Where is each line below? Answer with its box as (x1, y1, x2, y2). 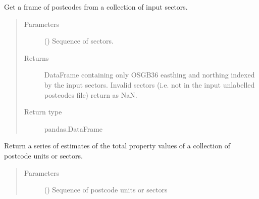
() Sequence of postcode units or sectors (44, 184, 168, 195)
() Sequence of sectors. (44, 35, 114, 46)
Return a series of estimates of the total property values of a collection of (4, 140, 230, 151)
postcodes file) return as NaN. (44, 89, 137, 100)
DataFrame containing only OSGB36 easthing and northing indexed (44, 69, 255, 80)
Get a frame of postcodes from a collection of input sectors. (4, 2, 188, 12)
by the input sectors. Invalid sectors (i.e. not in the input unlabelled (44, 79, 255, 90)
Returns (24, 52, 49, 63)
